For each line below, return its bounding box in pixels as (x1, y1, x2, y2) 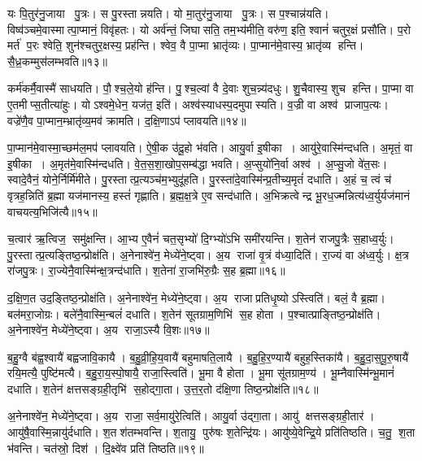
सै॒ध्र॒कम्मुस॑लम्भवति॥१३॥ (7, 52, 107, 69)
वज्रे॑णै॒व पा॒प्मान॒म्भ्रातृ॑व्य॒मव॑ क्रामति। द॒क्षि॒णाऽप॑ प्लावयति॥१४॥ (7, 111, 246, 128)
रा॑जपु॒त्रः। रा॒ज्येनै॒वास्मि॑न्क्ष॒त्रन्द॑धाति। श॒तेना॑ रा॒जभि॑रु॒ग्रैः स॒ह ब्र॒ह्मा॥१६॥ (7, 262, 285, 279)
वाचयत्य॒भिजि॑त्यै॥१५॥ (7, 202, 98, 220)
